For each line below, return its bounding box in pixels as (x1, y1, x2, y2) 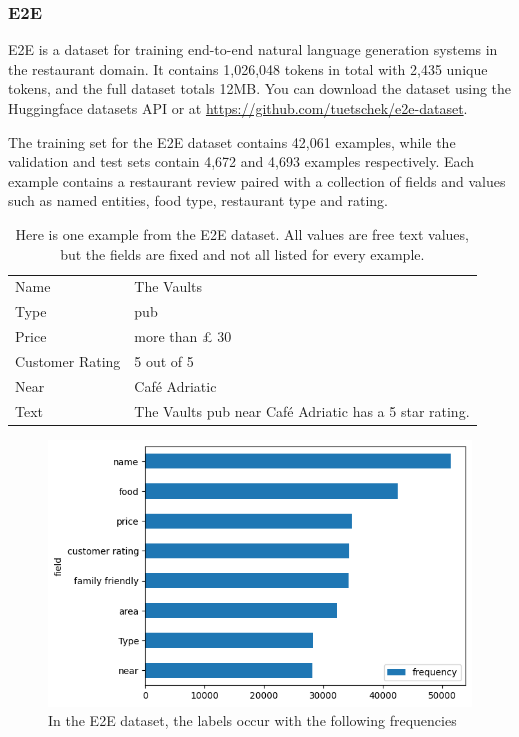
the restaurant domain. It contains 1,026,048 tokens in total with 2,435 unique (8, 58, 488, 79)
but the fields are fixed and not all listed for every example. (60, 243, 425, 264)
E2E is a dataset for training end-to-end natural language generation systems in (8, 39, 498, 60)
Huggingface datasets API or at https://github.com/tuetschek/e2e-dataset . (8, 98, 468, 118)
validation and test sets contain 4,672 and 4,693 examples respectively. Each (8, 151, 475, 172)
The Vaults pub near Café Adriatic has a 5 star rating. (134, 400, 470, 421)
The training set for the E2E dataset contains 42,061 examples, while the (8, 131, 456, 152)
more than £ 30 (134, 326, 232, 347)
